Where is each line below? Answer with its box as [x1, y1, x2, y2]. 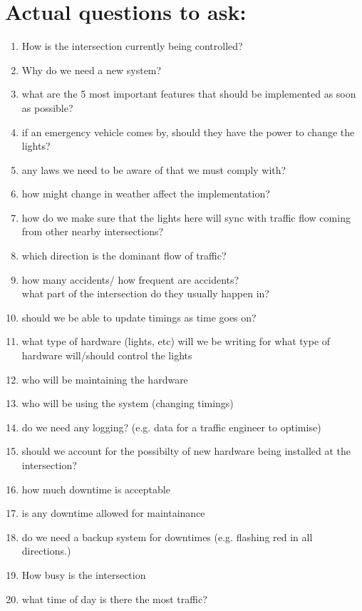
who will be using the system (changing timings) [21, 396, 234, 411]
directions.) [21, 543, 71, 558]
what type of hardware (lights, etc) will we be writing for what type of [21, 334, 331, 349]
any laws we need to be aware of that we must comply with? [21, 162, 286, 177]
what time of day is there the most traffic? [21, 591, 207, 606]
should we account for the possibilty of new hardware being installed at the [21, 443, 351, 458]
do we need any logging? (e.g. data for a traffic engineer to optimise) [21, 419, 321, 434]
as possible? [21, 100, 73, 115]
